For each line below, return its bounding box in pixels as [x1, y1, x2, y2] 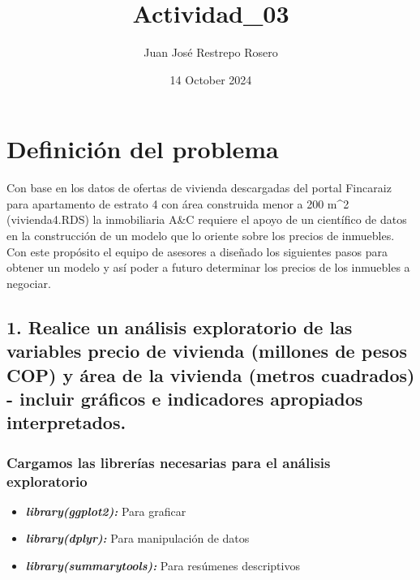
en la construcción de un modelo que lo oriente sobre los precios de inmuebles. [6, 227, 395, 244]
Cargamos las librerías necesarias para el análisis [6, 452, 331, 472]
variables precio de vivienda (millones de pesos [6, 338, 407, 363]
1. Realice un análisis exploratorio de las [6, 314, 353, 339]
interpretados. [6, 410, 126, 435]
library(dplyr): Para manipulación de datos [25, 530, 250, 547]
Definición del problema [6, 132, 279, 165]
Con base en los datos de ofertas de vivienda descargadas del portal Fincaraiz [6, 179, 392, 196]
